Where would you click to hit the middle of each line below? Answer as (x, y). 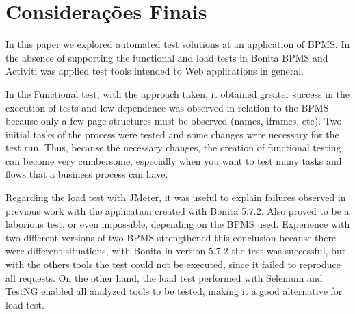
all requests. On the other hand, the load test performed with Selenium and (164, 277)
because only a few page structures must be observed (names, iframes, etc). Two (174, 121)
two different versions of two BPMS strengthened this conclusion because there (171, 237)
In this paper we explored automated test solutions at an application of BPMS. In (178, 44)
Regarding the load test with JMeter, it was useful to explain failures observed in (176, 197)
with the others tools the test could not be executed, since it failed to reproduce (173, 264)
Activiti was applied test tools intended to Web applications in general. (155, 71)
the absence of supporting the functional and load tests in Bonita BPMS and (167, 57)
